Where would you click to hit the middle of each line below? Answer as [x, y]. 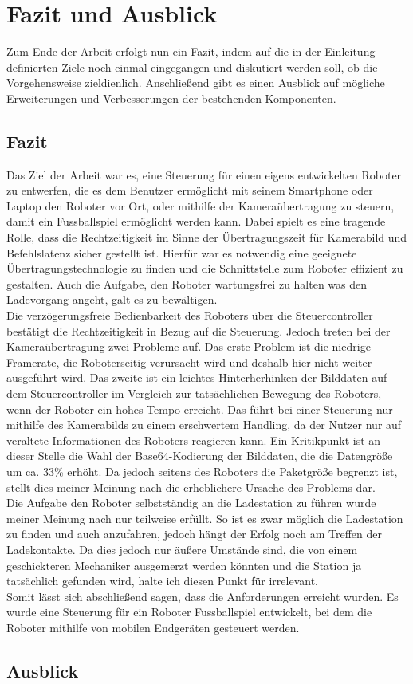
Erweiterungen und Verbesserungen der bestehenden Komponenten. [171, 98]
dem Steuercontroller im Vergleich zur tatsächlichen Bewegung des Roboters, [194, 393]
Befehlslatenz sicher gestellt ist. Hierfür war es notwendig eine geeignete [182, 252]
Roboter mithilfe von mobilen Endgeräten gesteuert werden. [153, 627]
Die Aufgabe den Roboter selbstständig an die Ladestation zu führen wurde [191, 503]
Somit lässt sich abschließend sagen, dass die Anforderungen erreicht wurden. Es [203, 596]
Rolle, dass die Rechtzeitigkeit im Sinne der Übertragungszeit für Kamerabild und [207, 237]
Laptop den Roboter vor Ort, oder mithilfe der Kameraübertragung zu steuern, [201, 205]
